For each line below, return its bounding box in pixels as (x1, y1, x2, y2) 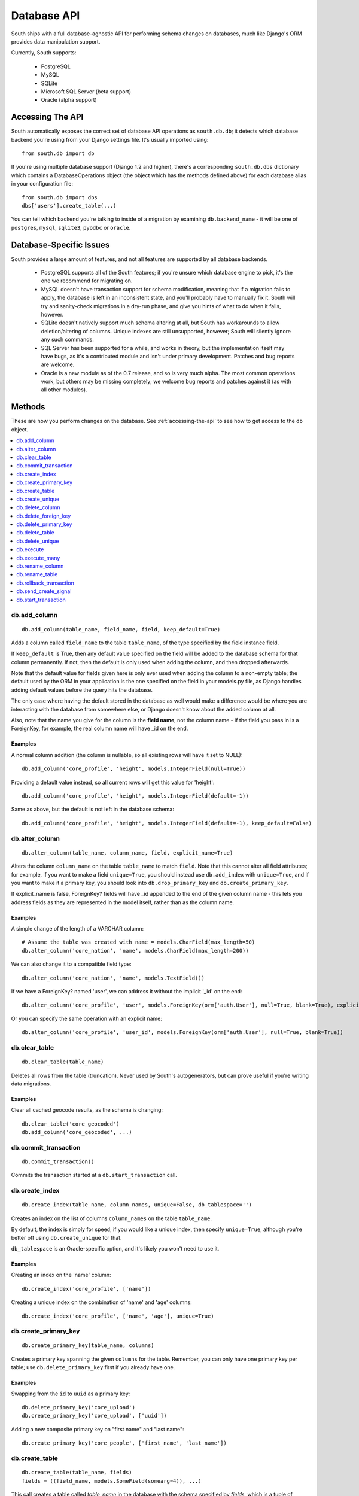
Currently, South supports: (11, 49, 77, 56)
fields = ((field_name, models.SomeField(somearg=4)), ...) (22, 1477, 202, 1484)
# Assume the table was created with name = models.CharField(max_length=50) (22, 939, 255, 945)
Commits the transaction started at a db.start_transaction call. (11, 1172, 178, 1179)
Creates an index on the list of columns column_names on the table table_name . (11, 1215, 212, 1222)
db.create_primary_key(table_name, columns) (22, 1342, 155, 1349)
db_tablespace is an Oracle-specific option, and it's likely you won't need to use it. (11, 1245, 220, 1252)
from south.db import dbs (22, 194, 98, 200)
